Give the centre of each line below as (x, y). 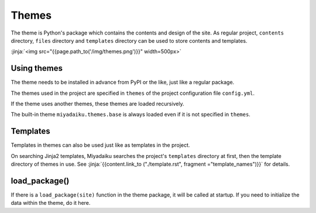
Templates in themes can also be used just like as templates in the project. (100, 145)
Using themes (37, 68)
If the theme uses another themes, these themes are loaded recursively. (97, 104)
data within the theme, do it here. (51, 203)
